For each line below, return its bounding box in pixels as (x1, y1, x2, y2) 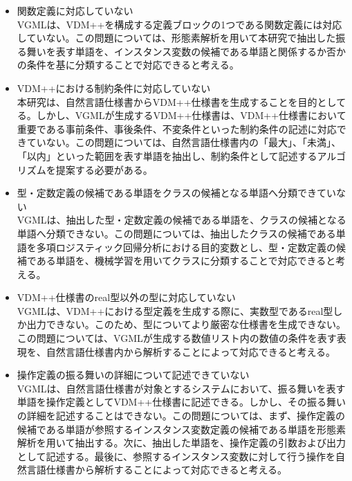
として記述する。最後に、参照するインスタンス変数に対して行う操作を (17, 448, 335, 463)
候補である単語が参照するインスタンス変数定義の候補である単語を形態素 (17, 421, 346, 436)
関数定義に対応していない (17, 3, 133, 17)
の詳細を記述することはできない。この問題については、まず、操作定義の (17, 408, 346, 423)
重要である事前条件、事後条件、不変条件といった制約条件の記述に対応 (17, 121, 337, 136)
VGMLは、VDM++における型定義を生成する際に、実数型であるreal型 (17, 303, 333, 318)
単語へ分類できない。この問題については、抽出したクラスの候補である (17, 226, 336, 240)
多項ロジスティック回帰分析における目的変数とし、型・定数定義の (36, 239, 336, 254)
